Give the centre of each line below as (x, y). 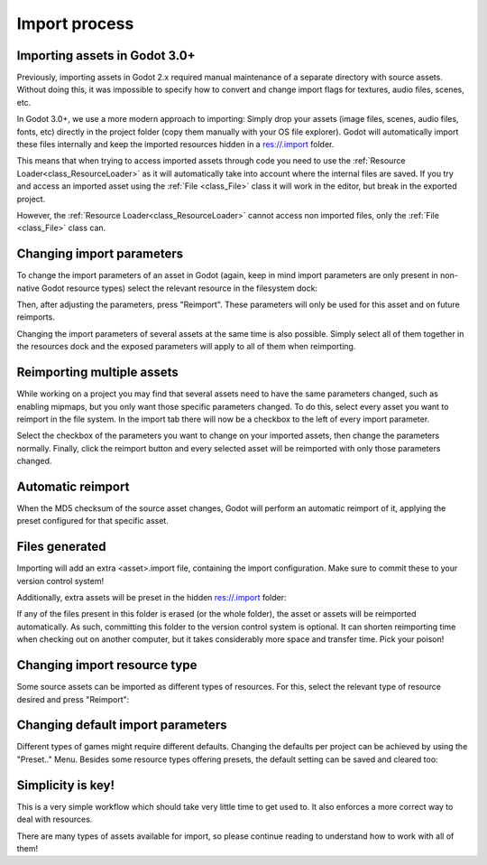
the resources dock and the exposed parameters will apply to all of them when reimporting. (186, 347)
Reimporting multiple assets (98, 372)
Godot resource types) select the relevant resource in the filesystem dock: (179, 288)
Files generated (62, 547)
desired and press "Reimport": (73, 699)
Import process (75, 23)
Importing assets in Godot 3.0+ (106, 56)
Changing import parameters (100, 254)
